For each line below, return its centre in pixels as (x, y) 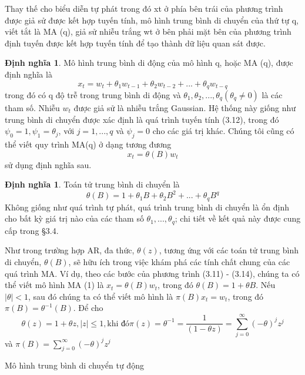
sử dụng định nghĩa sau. (48, 164)
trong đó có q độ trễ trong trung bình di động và (93, 95)
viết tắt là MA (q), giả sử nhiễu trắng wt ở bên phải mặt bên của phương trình (148, 31)
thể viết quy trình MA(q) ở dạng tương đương (88, 144)
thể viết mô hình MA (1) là (54, 285)
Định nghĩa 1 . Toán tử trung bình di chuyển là (92, 184)
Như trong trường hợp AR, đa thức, (70, 250)
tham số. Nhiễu (32, 108)
